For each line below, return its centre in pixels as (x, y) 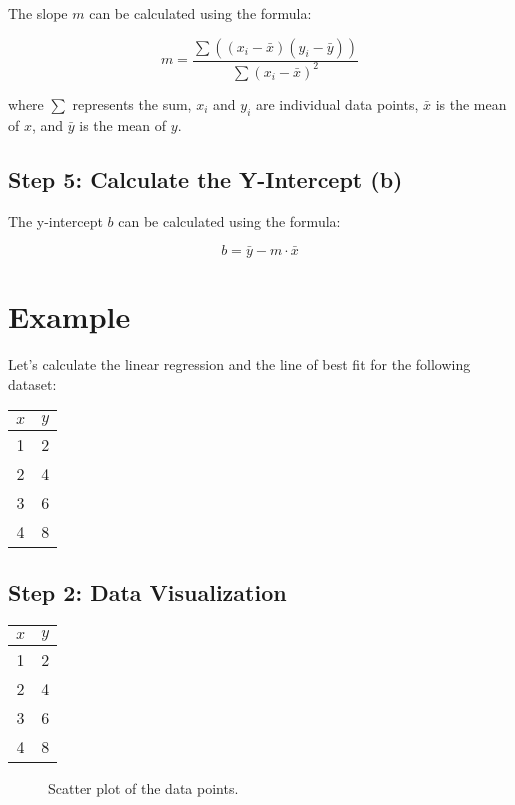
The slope (38, 13)
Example (69, 316)
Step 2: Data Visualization (147, 591)
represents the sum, (132, 103)
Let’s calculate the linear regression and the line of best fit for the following (239, 364)
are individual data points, (337, 103)
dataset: (32, 383)
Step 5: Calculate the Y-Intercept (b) (205, 178)
